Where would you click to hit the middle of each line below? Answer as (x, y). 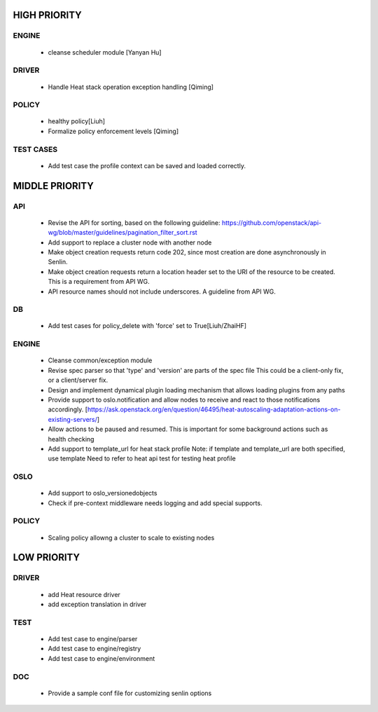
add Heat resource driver (84, 594)
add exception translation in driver (97, 604)
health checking (71, 439)
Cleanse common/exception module (100, 360)
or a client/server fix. (78, 380)
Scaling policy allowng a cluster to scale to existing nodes (131, 538)
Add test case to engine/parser (93, 638)
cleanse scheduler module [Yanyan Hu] (105, 52)
